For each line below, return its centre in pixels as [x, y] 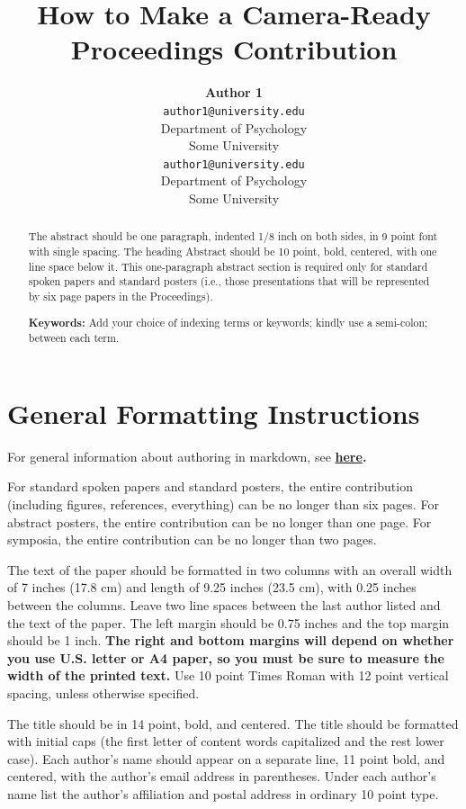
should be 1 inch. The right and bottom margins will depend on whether [231, 640]
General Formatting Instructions [214, 413]
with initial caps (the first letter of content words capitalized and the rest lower [226, 741]
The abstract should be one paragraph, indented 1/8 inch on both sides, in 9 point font [233, 236]
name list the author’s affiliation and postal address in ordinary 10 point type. [223, 793]
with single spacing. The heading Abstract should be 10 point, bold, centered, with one [233, 252]
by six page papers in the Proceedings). [121, 297]
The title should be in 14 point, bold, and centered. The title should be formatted [233, 723]
